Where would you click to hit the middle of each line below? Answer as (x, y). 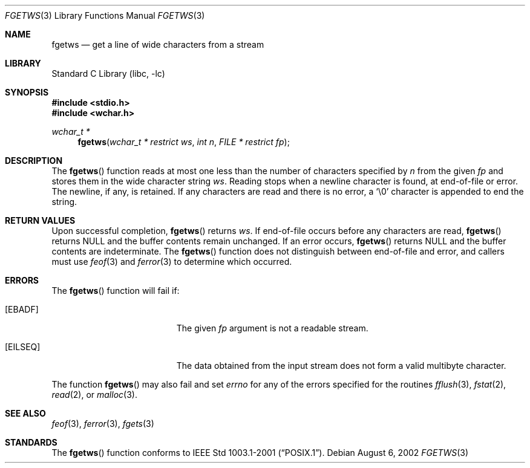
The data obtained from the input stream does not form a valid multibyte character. (341, 366)
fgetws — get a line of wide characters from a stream (158, 44)
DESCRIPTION (34, 161)
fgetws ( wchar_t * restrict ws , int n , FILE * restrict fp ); (184, 142)
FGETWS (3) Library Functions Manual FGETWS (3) (105, 15)
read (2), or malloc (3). (94, 395)
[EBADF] (22, 309)
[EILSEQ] (23, 347)
